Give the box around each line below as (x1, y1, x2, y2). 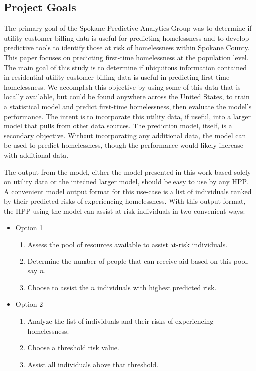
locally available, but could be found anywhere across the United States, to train (4, 91, 250, 102)
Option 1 (15, 222, 43, 233)
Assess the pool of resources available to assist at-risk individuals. (27, 239, 228, 249)
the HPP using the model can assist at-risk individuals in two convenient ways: (4, 205, 245, 216)
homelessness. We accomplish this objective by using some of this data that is (4, 81, 241, 92)
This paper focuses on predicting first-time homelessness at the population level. (4, 52, 249, 62)
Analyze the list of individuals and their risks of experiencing (27, 316, 214, 326)
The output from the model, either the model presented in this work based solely (4, 166, 251, 177)
